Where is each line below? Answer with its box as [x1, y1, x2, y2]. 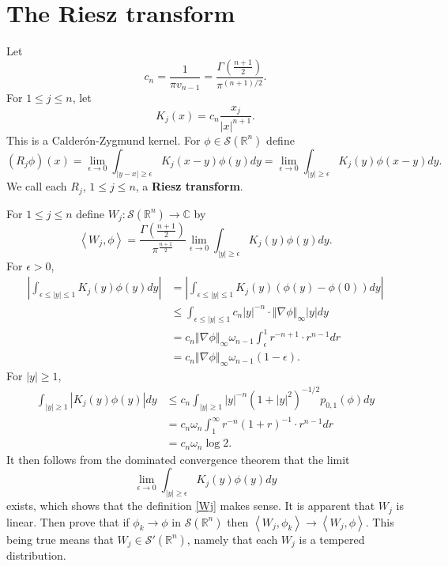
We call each [6, 178, 67, 194]
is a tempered [299, 530, 365, 547]
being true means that [6, 530, 114, 547]
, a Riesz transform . [135, 178, 243, 194]
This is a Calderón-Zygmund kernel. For [6, 131, 201, 148]
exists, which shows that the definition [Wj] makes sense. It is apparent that [6, 497, 375, 514]
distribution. [6, 547, 66, 564]
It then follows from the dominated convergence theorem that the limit [6, 451, 350, 467]
